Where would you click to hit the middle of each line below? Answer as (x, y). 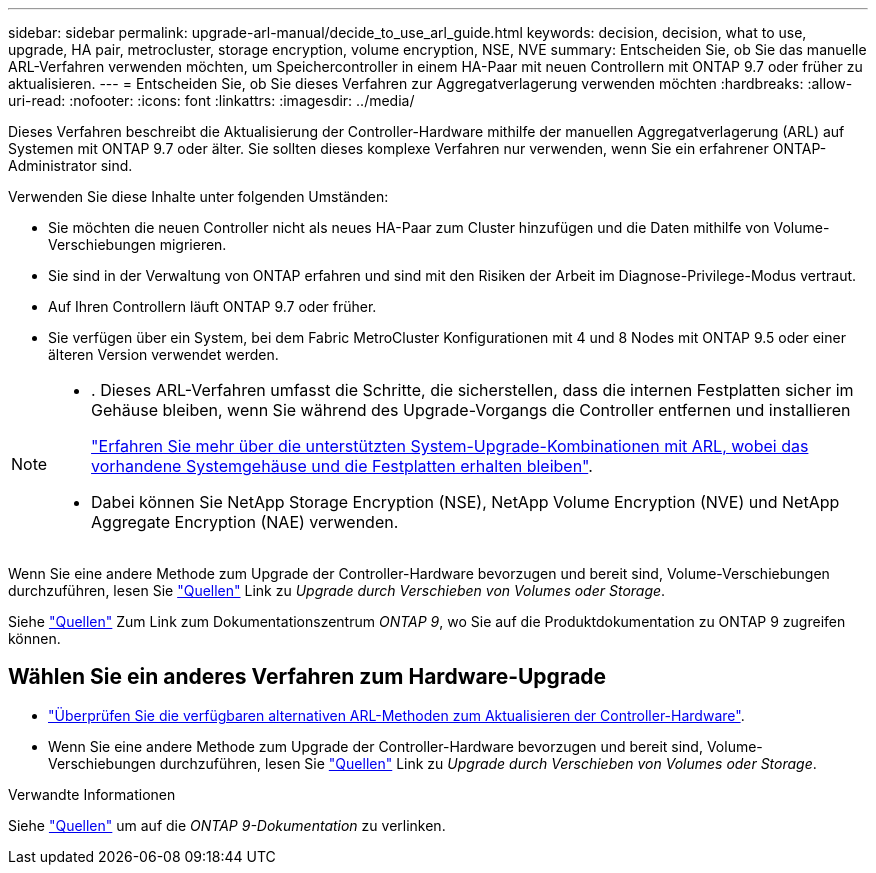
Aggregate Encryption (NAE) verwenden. (245, 522)
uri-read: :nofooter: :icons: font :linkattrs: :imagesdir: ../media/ (211, 100)
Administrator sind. (70, 165)
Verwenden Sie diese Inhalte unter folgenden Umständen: (198, 196)
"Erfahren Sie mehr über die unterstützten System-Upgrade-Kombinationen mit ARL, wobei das (450, 446)
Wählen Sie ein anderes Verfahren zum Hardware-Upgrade (307, 677)
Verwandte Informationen (92, 794)
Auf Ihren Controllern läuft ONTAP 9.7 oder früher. (212, 306)
